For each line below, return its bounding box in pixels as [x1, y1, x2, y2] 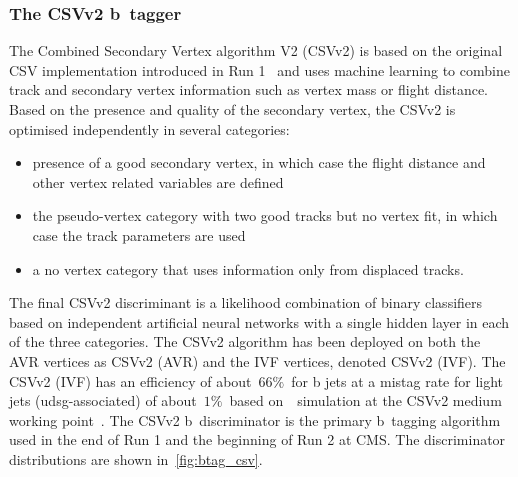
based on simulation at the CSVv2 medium [229, 390, 502, 411]
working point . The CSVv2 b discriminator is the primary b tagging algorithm [9, 409, 501, 430]
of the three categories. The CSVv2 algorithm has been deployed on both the [9, 331, 481, 352]
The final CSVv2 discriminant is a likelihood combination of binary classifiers [9, 292, 483, 313]
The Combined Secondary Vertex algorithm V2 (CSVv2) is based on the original [9, 40, 503, 61]
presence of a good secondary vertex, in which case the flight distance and [32, 152, 486, 173]
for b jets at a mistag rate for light [291, 370, 504, 391]
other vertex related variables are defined [32, 171, 284, 192]
